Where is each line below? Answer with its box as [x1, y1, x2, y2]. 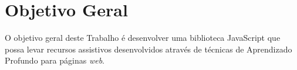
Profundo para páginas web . [5, 54, 104, 66]
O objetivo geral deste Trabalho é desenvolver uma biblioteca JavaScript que [5, 32, 281, 44]
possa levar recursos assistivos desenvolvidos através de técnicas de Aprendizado [5, 43, 292, 55]
